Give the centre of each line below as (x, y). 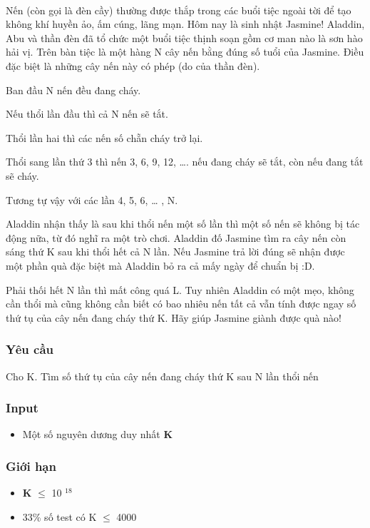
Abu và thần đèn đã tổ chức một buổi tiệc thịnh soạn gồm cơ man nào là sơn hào (184, 37)
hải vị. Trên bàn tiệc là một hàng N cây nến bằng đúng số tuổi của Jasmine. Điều (185, 52)
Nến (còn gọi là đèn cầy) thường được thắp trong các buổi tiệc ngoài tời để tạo (179, 10)
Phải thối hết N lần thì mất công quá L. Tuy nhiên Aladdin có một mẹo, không (180, 289)
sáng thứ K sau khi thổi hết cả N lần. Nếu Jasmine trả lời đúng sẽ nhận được (175, 252)
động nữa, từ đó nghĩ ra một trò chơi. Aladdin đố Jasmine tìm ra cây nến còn (176, 237)
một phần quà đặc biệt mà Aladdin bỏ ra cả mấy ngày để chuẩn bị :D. (160, 265)
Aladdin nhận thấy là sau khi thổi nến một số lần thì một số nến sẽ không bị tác (183, 224)
